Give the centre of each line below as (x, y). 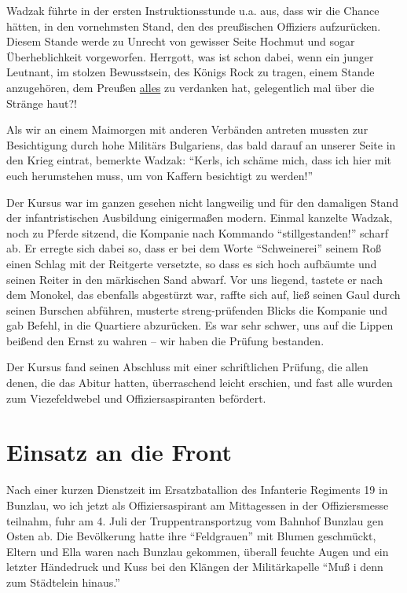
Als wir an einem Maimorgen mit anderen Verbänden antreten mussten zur (187, 129)
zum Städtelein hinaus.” (63, 582)
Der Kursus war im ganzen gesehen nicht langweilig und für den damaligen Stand (203, 202)
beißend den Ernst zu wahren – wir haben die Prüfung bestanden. (165, 340)
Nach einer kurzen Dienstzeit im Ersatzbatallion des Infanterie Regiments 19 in (197, 490)
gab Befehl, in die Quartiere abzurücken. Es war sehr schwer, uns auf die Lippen (200, 325)
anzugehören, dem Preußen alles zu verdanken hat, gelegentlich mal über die (191, 87)
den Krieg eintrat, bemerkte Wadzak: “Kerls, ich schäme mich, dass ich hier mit (199, 160)
